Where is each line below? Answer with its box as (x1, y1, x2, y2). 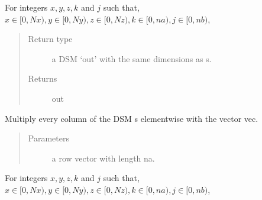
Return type (28, 33, 73, 45)
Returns (28, 72, 57, 85)
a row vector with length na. (51, 151, 155, 164)
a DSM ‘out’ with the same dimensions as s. (51, 52, 212, 64)
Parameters (28, 132, 69, 144)
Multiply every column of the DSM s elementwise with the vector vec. (5, 112, 258, 124)
